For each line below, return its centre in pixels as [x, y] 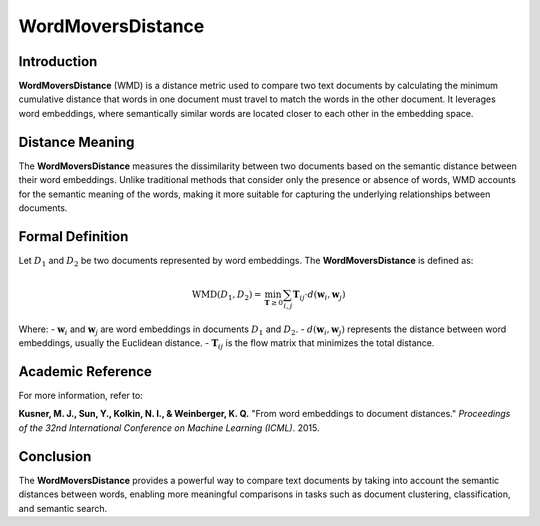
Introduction [58, 61]
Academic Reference [85, 371]
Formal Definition [73, 236]
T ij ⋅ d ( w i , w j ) [319, 295]
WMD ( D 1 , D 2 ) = [226, 295]
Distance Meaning [76, 141]
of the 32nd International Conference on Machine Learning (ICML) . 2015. [169, 427]
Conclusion [55, 456]
